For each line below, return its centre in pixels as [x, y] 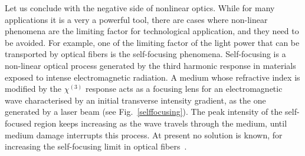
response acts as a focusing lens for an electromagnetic [184, 89]
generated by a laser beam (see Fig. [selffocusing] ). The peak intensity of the [144, 112]
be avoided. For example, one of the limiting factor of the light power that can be [152, 42]
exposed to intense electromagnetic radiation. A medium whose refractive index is [152, 77]
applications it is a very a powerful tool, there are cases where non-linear [136, 19]
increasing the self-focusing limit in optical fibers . [96, 146]
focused [18, 123]
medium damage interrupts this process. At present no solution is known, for [144, 135]
